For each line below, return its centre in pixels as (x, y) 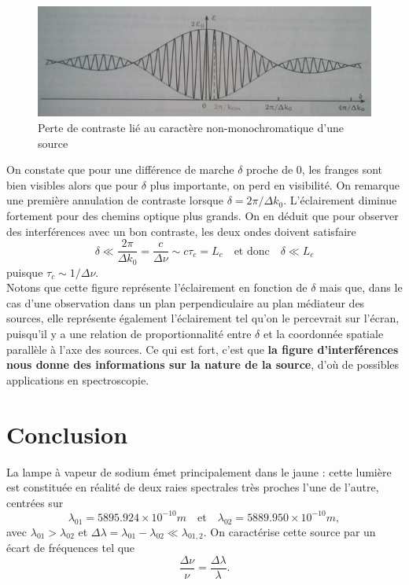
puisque (25, 272)
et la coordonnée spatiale (323, 334)
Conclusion (67, 434)
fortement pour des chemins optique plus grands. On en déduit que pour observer (203, 215)
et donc (252, 251)
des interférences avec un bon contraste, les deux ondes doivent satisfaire (181, 231)
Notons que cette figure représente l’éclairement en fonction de (157, 287)
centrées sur (35, 502)
